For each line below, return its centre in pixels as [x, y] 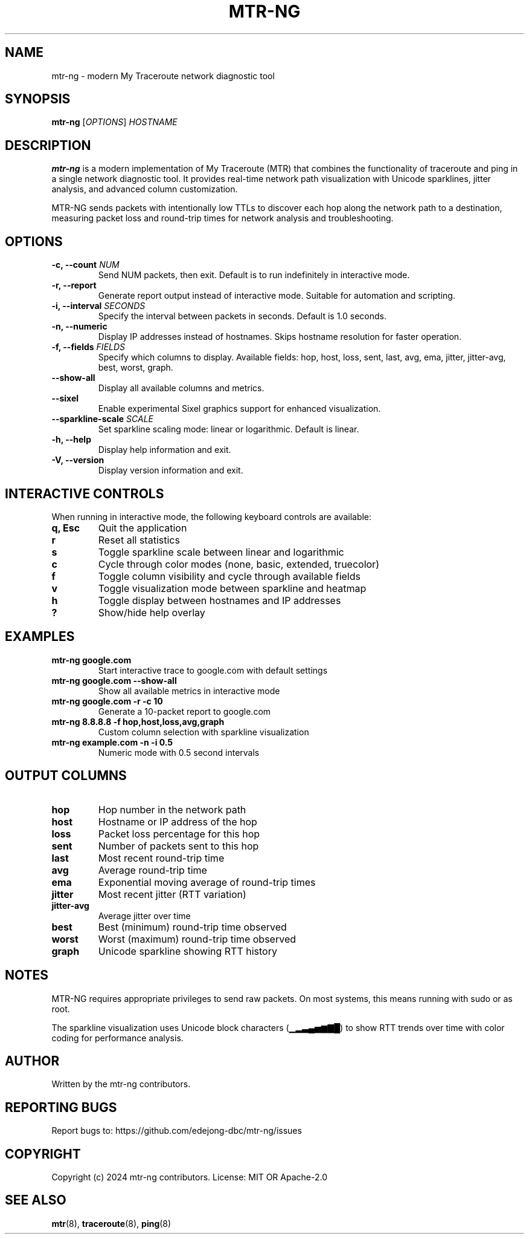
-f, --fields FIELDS [88, 347]
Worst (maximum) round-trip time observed [197, 939]
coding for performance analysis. [117, 1038]
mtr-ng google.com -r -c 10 [107, 701]
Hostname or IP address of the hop [178, 821]
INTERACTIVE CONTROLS [85, 493]
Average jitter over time [144, 915]
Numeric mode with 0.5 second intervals [179, 752]
